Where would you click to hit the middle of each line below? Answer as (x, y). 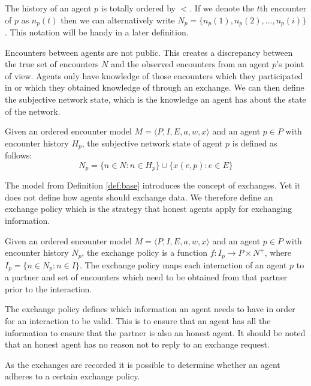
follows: (19, 155)
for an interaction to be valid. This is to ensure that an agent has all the (138, 320)
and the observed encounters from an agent (190, 64)
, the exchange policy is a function (145, 252)
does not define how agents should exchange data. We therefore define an (139, 197)
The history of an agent (48, 8)
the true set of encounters (52, 64)
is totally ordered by (138, 8)
